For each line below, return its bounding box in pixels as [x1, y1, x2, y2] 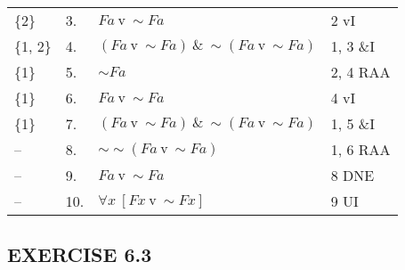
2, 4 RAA [330, 61, 391, 82]
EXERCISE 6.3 [7, 241, 152, 268]
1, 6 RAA [330, 139, 391, 160]
